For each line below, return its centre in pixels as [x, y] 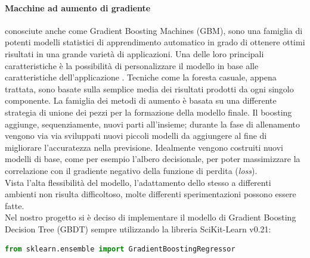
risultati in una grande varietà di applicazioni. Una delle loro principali [134, 53]
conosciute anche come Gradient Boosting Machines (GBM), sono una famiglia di [154, 30]
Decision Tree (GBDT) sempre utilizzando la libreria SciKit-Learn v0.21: [138, 229]
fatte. [15, 205]
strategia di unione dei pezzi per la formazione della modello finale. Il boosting [148, 112]
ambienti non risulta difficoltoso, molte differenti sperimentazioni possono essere [151, 194]
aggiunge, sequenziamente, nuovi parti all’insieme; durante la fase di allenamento [152, 124]
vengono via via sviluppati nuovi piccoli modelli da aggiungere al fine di [136, 136]
